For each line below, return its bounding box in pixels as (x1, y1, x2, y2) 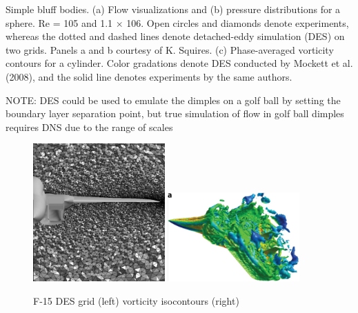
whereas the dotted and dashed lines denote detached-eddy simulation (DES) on (6, 29, 345, 43)
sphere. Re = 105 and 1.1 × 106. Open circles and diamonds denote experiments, (6, 15, 349, 30)
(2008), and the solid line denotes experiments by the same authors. (6, 69, 292, 83)
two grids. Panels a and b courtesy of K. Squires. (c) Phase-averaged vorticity (6, 42, 334, 57)
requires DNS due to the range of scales (6, 119, 173, 134)
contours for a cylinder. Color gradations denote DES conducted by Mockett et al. (6, 56, 353, 70)
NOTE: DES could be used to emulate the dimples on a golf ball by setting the (6, 92, 341, 107)
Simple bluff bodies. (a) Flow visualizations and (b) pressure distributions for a (6, 2, 341, 16)
